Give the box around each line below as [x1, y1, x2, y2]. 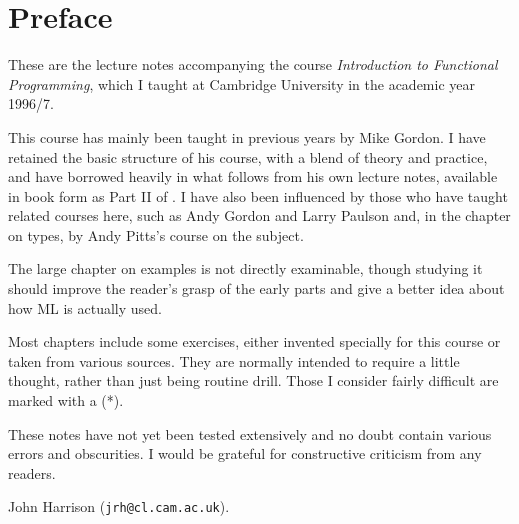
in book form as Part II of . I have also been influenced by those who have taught [8, 185, 508, 206]
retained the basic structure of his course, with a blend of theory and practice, [8, 146, 488, 167]
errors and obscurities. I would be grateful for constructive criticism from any [8, 443, 482, 464]
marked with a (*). [8, 390, 124, 411]
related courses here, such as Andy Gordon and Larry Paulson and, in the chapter [8, 205, 511, 226]
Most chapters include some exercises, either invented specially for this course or [8, 331, 501, 352]
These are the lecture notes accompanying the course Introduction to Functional [8, 54, 498, 75]
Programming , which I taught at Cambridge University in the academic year [8, 73, 475, 94]
